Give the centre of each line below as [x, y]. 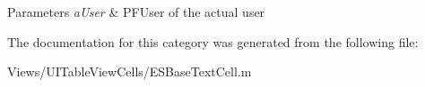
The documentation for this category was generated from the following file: [213, 41]
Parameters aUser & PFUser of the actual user [136, 12]
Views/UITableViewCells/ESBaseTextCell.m [130, 71]
